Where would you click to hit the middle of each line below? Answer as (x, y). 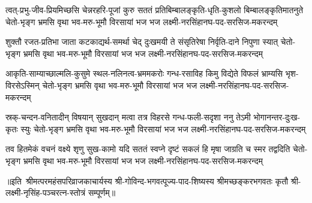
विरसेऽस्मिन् (22, 85)
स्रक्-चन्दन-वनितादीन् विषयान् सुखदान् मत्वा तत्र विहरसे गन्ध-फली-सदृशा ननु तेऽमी (128, 117)
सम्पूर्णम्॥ (102, 193)
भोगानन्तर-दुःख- (277, 117)
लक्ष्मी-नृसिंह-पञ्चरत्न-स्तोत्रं (46, 193)
